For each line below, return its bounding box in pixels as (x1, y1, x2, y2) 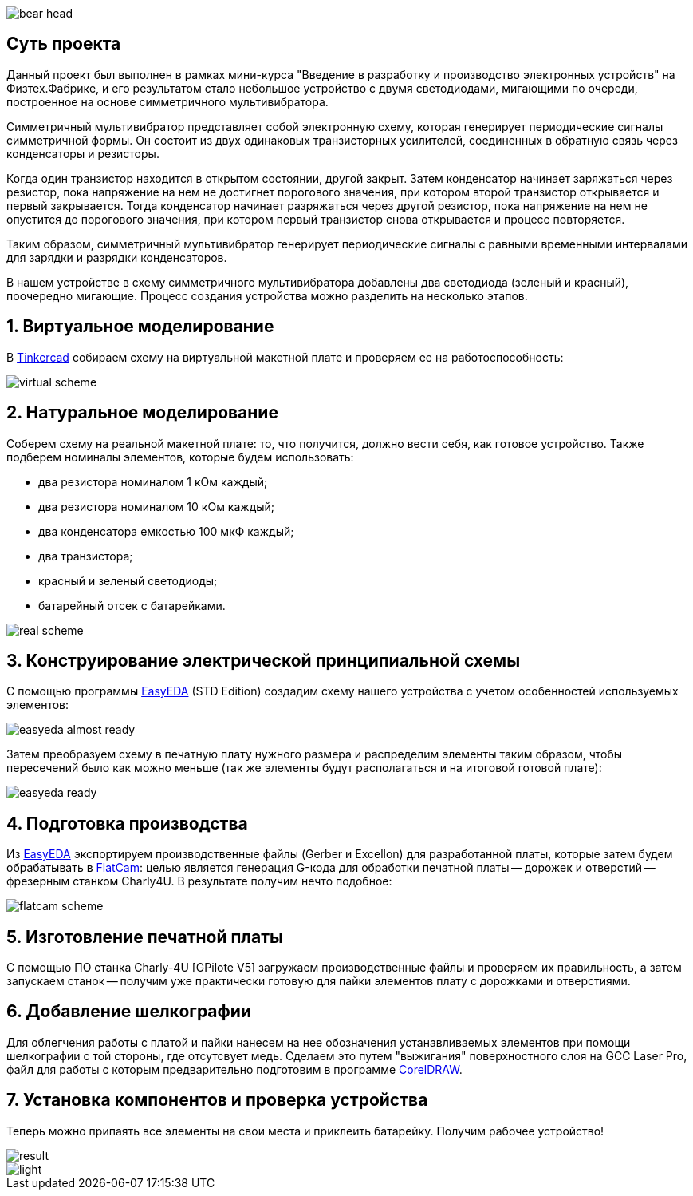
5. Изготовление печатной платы (6, 926, 283, 947)
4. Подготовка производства (6, 813, 248, 834)
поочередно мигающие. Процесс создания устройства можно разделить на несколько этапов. (6, 288, 528, 303)
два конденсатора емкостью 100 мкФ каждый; (38, 524, 294, 538)
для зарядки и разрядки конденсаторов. (6, 250, 227, 264)
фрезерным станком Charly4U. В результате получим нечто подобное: (6, 874, 392, 889)
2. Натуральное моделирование (6, 402, 278, 423)
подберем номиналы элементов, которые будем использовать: (6, 449, 354, 464)
